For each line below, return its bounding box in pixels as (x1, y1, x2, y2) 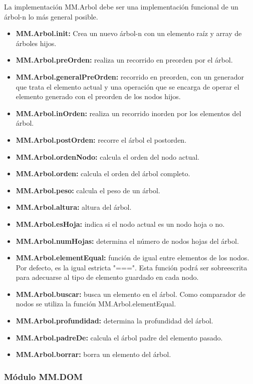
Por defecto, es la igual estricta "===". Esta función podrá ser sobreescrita (16, 262, 247, 272)
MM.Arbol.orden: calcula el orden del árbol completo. (16, 168, 190, 179)
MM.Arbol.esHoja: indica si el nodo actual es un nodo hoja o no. (16, 218, 225, 229)
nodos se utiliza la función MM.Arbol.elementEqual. (16, 298, 176, 309)
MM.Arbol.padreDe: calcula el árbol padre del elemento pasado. (16, 332, 223, 342)
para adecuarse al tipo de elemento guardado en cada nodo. (16, 272, 199, 282)
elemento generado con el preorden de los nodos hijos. (16, 91, 181, 102)
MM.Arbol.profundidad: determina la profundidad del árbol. (16, 315, 213, 326)
